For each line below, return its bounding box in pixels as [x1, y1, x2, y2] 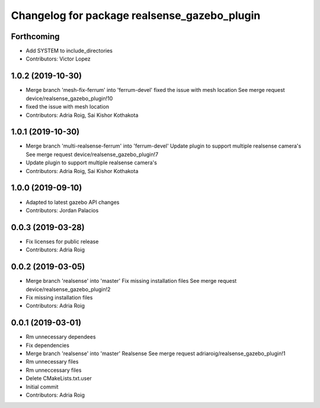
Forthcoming [11, 31, 60, 42]
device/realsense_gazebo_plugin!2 [25, 285, 111, 293]
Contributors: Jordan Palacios [25, 206, 99, 213]
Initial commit [25, 383, 59, 390]
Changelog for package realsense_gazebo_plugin [11, 9, 261, 22]
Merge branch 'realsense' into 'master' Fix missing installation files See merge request [25, 278, 237, 285]
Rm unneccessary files [25, 366, 82, 374]
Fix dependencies [25, 342, 69, 349]
